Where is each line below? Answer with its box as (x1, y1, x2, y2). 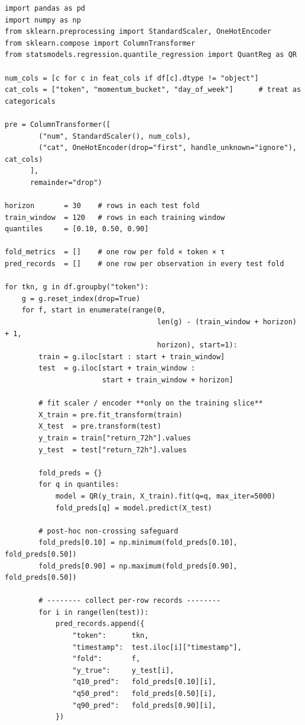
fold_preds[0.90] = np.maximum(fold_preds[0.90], (38, 561, 238, 570)
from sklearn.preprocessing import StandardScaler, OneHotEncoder (5, 27, 272, 36)
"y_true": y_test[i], (72, 666, 174, 675)
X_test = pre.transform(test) (38, 422, 161, 431)
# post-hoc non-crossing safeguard (38, 526, 179, 535)
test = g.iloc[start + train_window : (38, 364, 196, 373)
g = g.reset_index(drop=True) (21, 294, 141, 303)
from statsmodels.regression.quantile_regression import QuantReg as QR (5, 50, 297, 59)
